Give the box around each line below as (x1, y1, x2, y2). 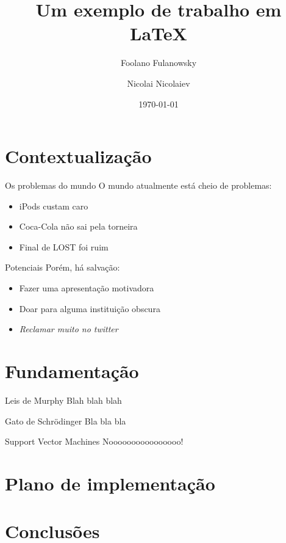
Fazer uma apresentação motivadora (19, 282, 154, 294)
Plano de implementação (5, 470, 215, 495)
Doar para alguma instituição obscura (19, 302, 160, 315)
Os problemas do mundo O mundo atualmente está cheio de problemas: (5, 179, 272, 192)
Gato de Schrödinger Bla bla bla (5, 414, 126, 427)
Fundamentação (5, 358, 139, 383)
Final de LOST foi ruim (19, 240, 109, 253)
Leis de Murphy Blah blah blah (5, 393, 122, 406)
